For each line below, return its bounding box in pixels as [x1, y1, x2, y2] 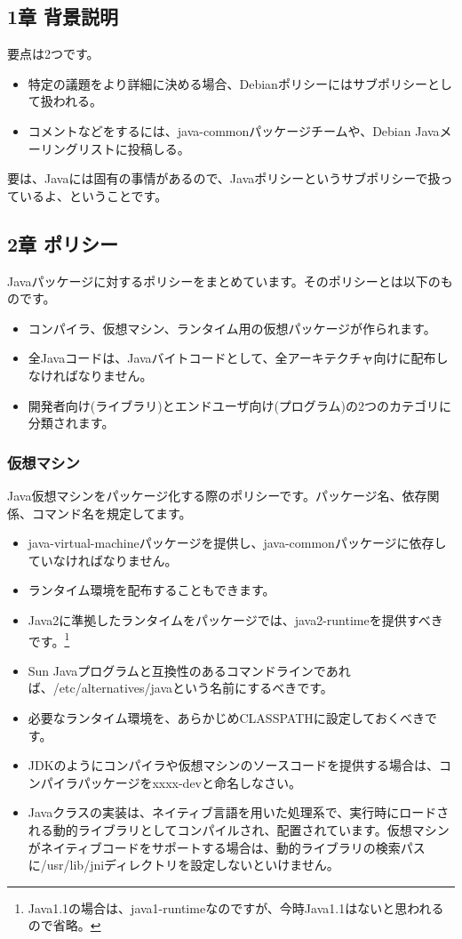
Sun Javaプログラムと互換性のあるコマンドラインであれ [28, 661, 351, 679]
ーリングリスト [28, 139, 115, 157]
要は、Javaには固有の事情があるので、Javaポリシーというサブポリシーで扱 [7, 169, 441, 188]
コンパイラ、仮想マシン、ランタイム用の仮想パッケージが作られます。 [28, 318, 436, 337]
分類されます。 [28, 413, 115, 432]
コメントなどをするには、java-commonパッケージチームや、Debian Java [28, 121, 440, 140]
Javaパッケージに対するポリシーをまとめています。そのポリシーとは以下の [7, 271, 441, 290]
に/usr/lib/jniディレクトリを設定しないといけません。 [28, 855, 339, 874]
